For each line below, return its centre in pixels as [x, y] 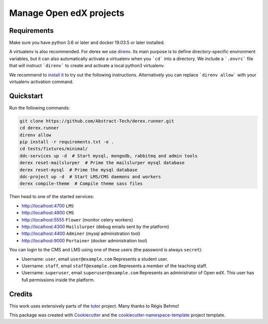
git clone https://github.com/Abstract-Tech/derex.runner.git [97, 121]
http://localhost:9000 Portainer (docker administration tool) [84, 240]
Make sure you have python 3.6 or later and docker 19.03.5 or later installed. [87, 43]
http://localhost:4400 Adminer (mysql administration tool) [81, 233]
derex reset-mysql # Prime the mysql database [78, 170]
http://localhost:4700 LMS [48, 206]
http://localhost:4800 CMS [48, 213]
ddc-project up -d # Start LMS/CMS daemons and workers [90, 177]
